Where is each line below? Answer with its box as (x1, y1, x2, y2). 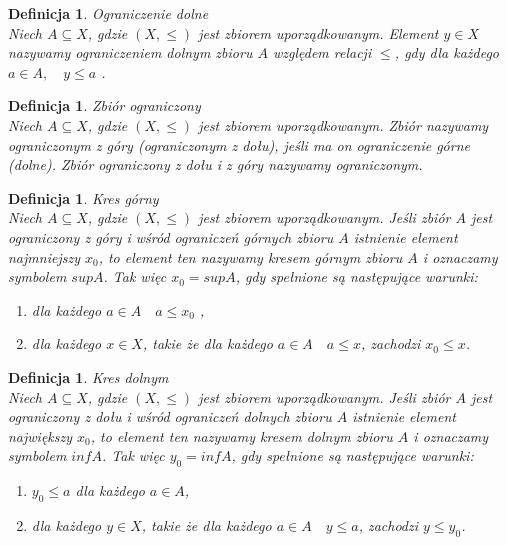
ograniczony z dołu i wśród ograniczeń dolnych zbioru (8, 406, 332, 427)
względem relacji (272, 42, 372, 63)
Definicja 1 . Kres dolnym (8, 366, 169, 387)
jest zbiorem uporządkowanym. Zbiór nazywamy (198, 114, 489, 135)
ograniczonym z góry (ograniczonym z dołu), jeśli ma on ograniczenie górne (8, 134, 470, 155)
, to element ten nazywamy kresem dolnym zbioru (90, 425, 393, 446)
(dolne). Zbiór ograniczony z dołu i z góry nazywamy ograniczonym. (8, 154, 423, 175)
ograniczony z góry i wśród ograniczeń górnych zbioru (8, 226, 334, 247)
